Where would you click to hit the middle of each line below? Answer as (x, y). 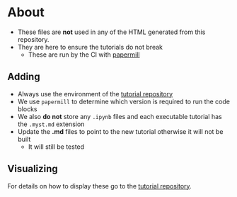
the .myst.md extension (51, 124)
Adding (24, 77)
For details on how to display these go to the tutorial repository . (100, 186)
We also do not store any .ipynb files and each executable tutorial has (120, 116)
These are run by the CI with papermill (84, 55)
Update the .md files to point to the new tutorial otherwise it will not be (120, 131)
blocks (27, 109)
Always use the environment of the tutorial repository (95, 94)
